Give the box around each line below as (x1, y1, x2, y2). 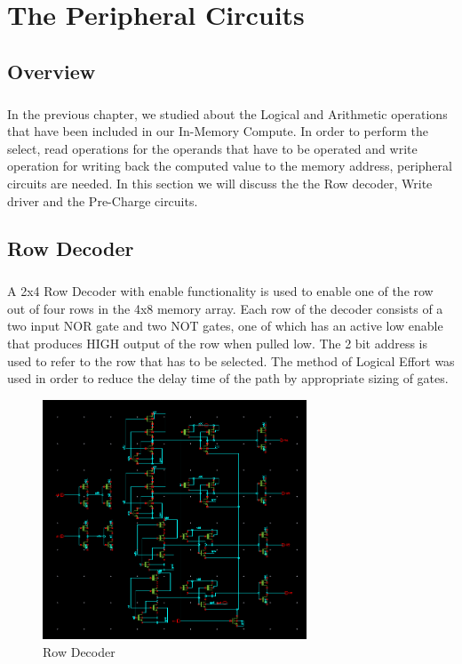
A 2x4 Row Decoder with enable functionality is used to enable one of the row (7, 282, 434, 300)
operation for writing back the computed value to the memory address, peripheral (7, 156, 452, 175)
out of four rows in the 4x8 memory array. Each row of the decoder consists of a (7, 299, 443, 317)
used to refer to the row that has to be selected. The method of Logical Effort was (7, 351, 455, 370)
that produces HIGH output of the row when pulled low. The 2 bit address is (7, 334, 428, 353)
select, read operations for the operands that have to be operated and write (7, 139, 418, 157)
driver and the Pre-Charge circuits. (7, 191, 198, 210)
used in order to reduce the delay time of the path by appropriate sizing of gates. (7, 369, 449, 388)
